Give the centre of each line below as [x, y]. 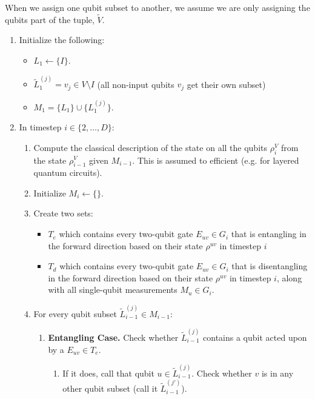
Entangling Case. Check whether [113, 337]
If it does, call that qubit [108, 373]
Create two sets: [63, 213]
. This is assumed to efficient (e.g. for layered [216, 160]
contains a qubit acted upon [255, 337]
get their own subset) [226, 84]
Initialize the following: [62, 40]
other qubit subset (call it [110, 388]
